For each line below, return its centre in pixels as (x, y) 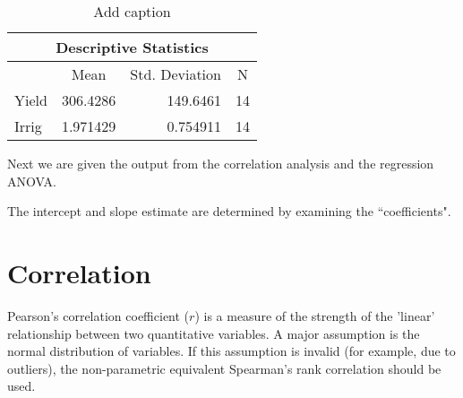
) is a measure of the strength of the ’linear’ (315, 315)
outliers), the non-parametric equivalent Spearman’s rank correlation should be (224, 368)
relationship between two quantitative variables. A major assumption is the (214, 333)
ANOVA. (32, 181)
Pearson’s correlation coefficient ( (99, 315)
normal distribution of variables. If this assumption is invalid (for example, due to (231, 351)
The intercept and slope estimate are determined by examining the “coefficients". (229, 211)
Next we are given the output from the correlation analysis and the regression (221, 163)
